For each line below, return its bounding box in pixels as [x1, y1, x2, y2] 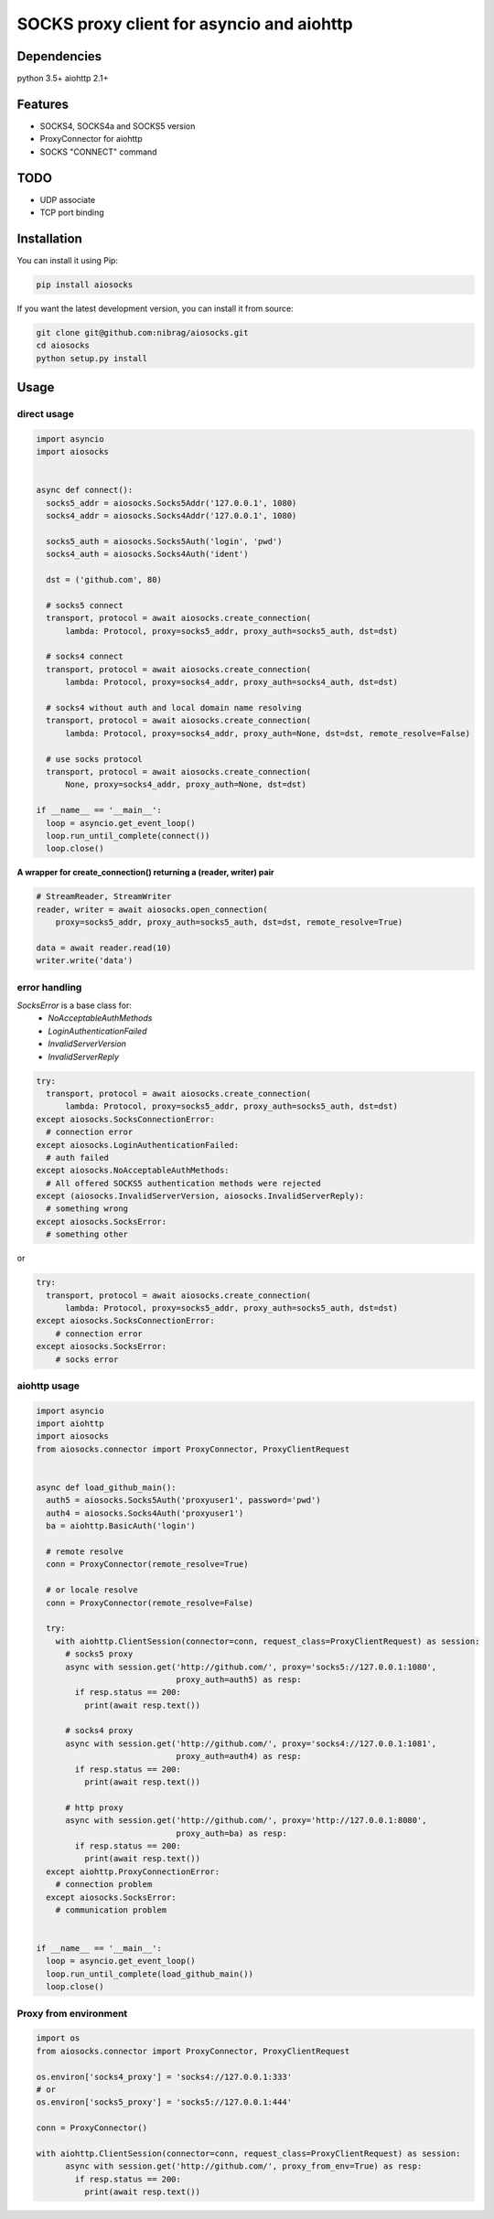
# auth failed [46, 1152, 110, 1163]
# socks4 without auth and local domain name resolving [46, 702, 302, 713]
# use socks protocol [46, 754, 144, 764]
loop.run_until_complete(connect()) [46, 831, 210, 841]
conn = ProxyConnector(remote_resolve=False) [46, 1597, 253, 1608]
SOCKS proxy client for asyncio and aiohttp [16, 14, 353, 34]
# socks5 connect [46, 600, 123, 610]
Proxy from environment [16, 2007, 128, 2020]
